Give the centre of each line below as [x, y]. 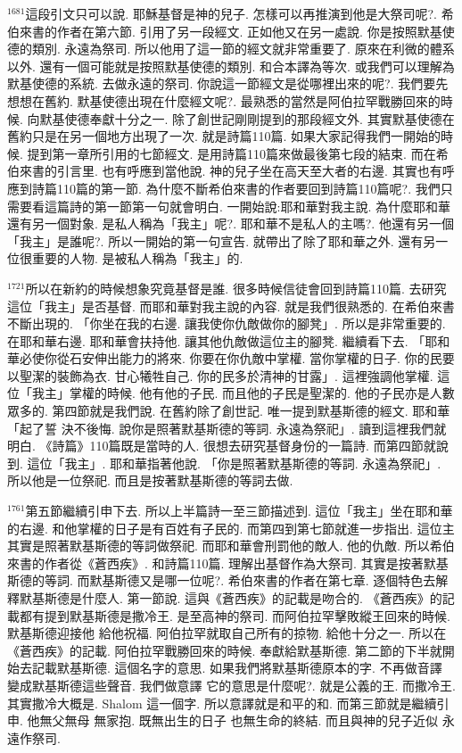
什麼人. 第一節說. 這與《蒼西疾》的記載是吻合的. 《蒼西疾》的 [262, 598]
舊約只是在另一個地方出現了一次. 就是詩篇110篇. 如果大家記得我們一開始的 [224, 136]
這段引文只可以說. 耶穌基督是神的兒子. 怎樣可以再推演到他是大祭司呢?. [231, 13]
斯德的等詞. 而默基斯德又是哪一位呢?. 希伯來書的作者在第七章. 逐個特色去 [222, 580]
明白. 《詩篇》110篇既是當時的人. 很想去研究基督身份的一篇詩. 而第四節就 [222, 446]
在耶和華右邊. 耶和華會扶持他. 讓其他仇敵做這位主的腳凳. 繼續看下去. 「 [216, 340]
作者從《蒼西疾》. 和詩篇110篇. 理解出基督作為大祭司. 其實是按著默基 [246, 563]
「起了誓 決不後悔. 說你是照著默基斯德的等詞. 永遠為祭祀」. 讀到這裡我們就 [227, 428]
